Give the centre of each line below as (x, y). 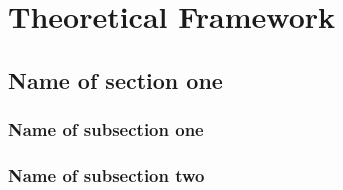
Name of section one (115, 79)
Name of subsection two (106, 174)
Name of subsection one (106, 129)
